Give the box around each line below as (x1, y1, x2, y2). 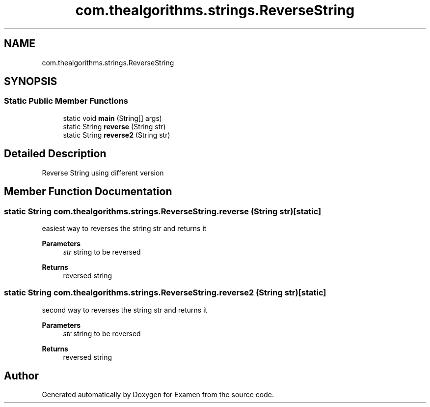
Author (4, 370, 39, 382)
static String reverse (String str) (63, 122, 166, 131)
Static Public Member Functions (4, 96, 129, 106)
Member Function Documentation (4, 185, 172, 198)
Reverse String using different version (42, 168, 164, 177)
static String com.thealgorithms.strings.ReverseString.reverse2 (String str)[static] (4, 288, 326, 298)
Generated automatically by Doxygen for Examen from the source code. (42, 390, 274, 399)
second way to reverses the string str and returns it (42, 305, 208, 314)
